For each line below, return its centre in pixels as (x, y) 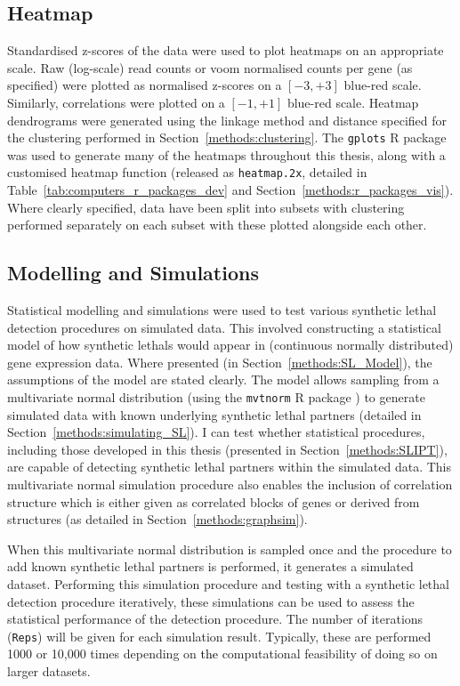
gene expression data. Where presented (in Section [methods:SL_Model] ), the (220, 362)
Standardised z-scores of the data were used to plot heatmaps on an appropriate (226, 50)
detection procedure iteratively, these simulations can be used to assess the (211, 601)
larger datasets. (49, 671)
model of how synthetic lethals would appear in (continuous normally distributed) (230, 345)
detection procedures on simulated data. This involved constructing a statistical (224, 327)
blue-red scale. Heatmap (353, 102)
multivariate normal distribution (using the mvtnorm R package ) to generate (216, 397)
